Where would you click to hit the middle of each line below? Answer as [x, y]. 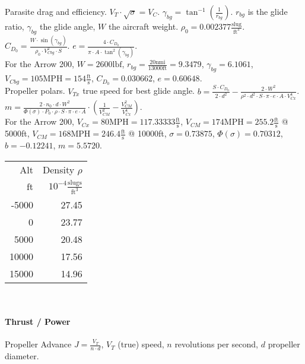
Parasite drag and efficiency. [56, 11]
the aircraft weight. [143, 26]
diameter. [22, 355]
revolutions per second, [217, 344]
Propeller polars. [35, 91]
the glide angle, [67, 26]
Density [59, 169]
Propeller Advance [38, 344]
